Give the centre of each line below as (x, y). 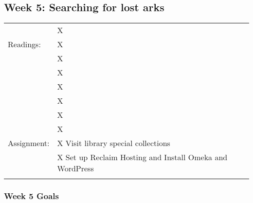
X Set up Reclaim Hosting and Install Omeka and (142, 157)
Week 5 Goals (31, 196)
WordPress (75, 168)
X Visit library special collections (114, 143)
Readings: (24, 44)
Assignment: (29, 143)
